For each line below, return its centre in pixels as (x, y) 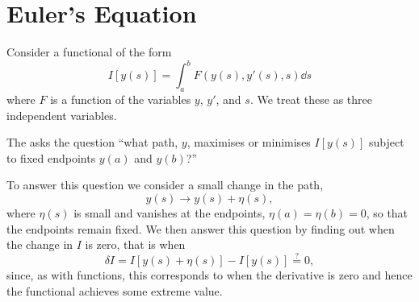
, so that (387, 212)
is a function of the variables (121, 99)
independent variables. (62, 115)
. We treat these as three (311, 99)
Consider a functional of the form (89, 52)
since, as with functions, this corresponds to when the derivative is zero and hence (209, 274)
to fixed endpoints (51, 157)
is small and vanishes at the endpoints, (170, 212)
